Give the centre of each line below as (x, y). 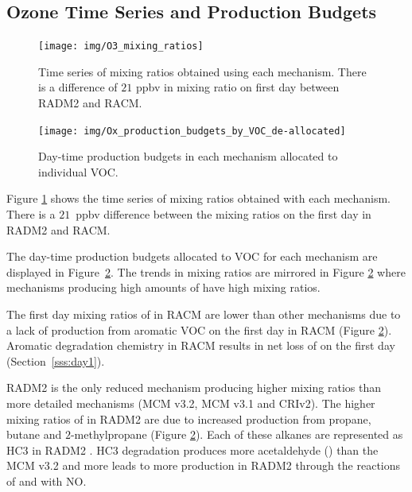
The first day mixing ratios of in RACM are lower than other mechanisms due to (204, 314)
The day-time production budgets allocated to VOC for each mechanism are (192, 256)
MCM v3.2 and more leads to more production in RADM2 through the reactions (204, 465)
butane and (34, 434)
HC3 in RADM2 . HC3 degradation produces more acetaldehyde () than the (192, 449)
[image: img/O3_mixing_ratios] (121, 46)
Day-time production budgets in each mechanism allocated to (188, 156)
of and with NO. (47, 480)
